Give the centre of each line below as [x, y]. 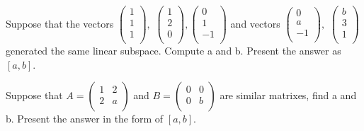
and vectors [255, 23]
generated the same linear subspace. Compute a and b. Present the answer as [174, 51]
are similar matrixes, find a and [288, 95]
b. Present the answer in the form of [85, 119]
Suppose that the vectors [60, 23]
